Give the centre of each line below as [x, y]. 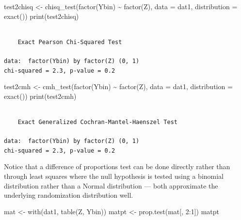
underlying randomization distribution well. [69, 195]
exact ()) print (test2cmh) [40, 96]
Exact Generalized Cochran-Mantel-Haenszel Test [97, 122]
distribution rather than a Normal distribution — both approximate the [111, 185]
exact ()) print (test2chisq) [41, 16]
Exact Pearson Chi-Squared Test [70, 42]
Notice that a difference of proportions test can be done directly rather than [117, 166]
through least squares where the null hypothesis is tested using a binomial [114, 176]
